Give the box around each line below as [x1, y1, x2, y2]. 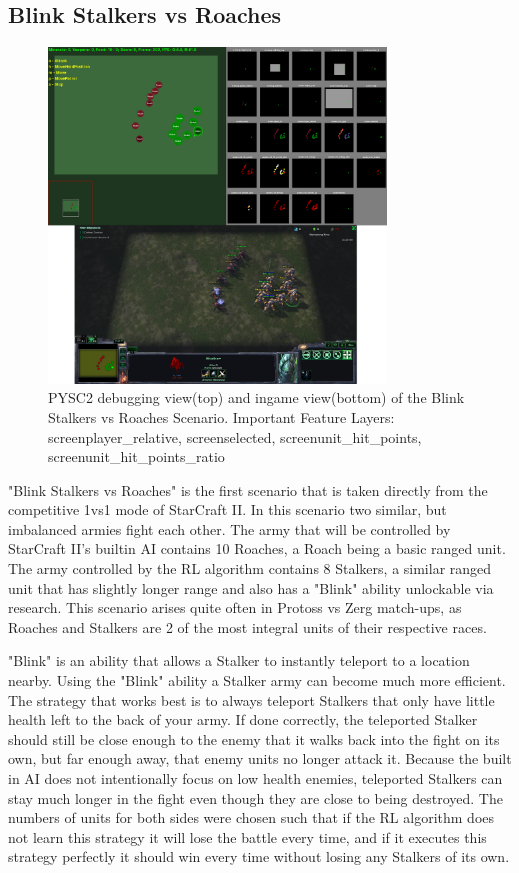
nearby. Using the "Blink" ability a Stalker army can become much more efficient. [8, 670, 506, 691]
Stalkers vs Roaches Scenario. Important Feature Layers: [48, 406, 395, 427]
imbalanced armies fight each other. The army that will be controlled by [8, 518, 451, 539]
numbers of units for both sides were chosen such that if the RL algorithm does [8, 807, 495, 828]
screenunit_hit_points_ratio [48, 446, 225, 467]
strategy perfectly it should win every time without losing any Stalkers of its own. [8, 846, 510, 867]
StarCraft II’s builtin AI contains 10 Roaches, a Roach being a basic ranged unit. [8, 538, 506, 559]
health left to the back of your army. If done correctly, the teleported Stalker [8, 709, 478, 730]
